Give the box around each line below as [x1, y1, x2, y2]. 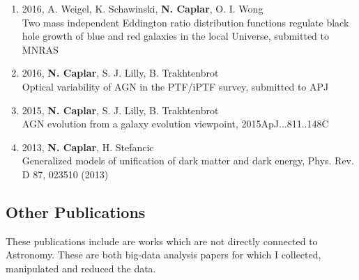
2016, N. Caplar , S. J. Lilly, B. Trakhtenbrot [22, 65, 219, 80]
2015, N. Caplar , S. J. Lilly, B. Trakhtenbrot [22, 102, 219, 117]
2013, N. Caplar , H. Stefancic [22, 139, 154, 154]
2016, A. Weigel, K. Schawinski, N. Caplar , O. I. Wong [22, 1, 263, 15]
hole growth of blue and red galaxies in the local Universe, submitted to [22, 29, 329, 43]
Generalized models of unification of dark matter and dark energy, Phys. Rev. [22, 153, 354, 168]
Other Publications [6, 201, 146, 222]
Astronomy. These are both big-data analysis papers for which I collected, [6, 247, 321, 262]
